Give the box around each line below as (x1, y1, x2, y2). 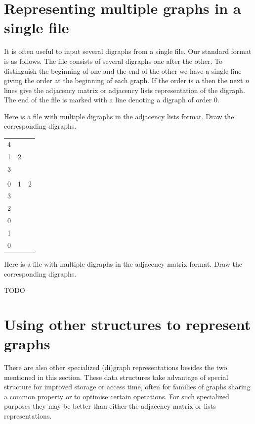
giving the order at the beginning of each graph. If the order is (4, 75, 193, 86)
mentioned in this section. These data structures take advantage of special (4, 372, 228, 382)
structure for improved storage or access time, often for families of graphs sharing (4, 381, 251, 392)
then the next (202, 75, 243, 86)
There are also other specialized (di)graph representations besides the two (4, 362, 227, 372)
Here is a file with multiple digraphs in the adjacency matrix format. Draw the (4, 258, 242, 269)
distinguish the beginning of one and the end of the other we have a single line (4, 65, 242, 76)
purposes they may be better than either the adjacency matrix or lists (4, 401, 216, 411)
